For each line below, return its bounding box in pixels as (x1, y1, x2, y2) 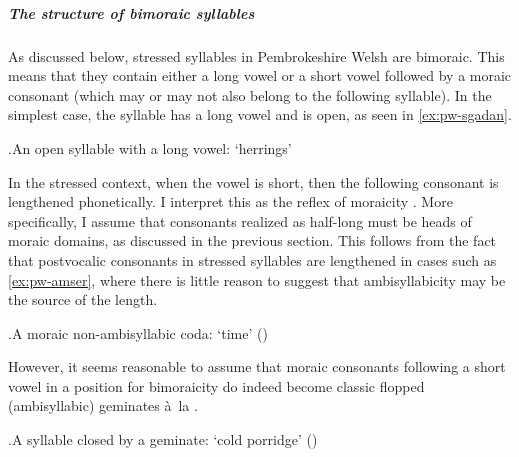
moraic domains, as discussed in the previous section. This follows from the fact (8, 230, 497, 251)
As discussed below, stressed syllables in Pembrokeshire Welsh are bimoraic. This (8, 45, 505, 66)
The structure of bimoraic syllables (8, 2, 255, 23)
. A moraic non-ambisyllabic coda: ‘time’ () (8, 322, 268, 343)
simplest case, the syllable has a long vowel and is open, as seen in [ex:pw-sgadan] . (8, 104, 512, 125)
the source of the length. (8, 289, 158, 310)
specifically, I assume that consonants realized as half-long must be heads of (8, 210, 472, 231)
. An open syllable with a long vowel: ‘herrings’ (8, 137, 292, 158)
